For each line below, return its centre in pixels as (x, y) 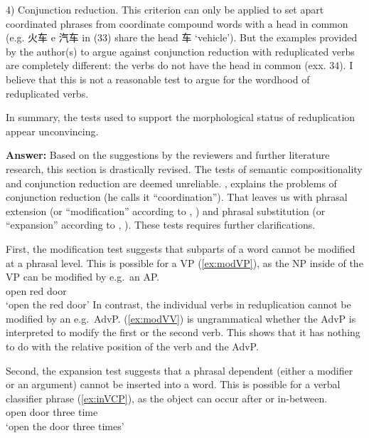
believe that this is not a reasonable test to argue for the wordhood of (158, 79)
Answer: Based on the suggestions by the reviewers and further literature (168, 155)
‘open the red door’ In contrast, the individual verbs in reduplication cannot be (178, 304)
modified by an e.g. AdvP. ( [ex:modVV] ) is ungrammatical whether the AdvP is (181, 318)
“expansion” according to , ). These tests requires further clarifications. (161, 225)
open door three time (52, 412)
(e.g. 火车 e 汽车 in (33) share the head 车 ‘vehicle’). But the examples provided (182, 37)
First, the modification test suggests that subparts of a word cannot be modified (181, 248)
